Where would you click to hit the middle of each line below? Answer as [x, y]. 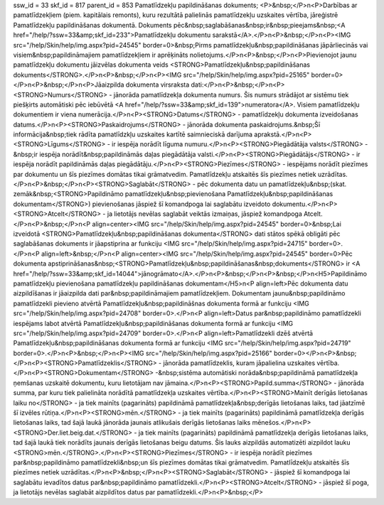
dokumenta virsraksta [158, 85]
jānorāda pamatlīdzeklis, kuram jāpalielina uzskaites [239, 363]
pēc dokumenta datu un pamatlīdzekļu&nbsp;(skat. [272, 184]
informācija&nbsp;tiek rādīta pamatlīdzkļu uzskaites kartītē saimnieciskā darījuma [133, 134]
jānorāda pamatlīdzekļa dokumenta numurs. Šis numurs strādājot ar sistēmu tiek [231, 94]
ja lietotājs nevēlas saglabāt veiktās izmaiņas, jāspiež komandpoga [204, 214]
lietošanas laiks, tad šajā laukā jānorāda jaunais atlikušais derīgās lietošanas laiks [132, 423]
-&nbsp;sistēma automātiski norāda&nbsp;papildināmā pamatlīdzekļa [257, 373]
